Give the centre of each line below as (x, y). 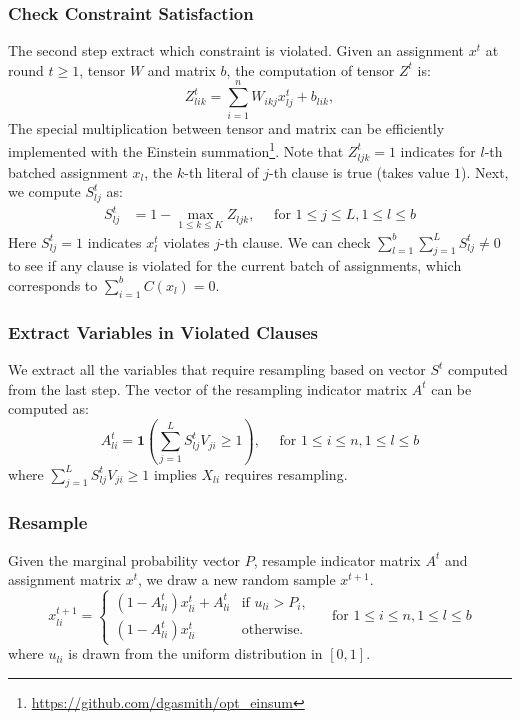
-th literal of (221, 171)
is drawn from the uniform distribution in (195, 653)
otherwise (270, 630)
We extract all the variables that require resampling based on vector (217, 369)
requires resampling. (286, 473)
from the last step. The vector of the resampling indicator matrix (208, 388)
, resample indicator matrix (337, 559)
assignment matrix (64, 579)
